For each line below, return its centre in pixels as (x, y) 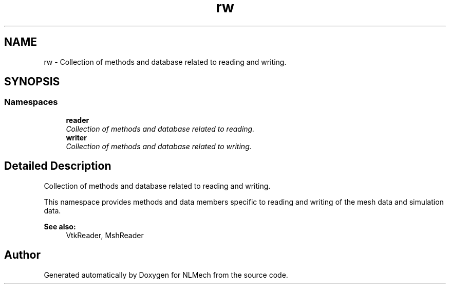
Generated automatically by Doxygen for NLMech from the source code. (166, 275)
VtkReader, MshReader (105, 235)
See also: (60, 226)
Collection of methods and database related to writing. (159, 146)
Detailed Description (58, 166)
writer (76, 137)
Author (22, 255)
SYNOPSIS (32, 82)
